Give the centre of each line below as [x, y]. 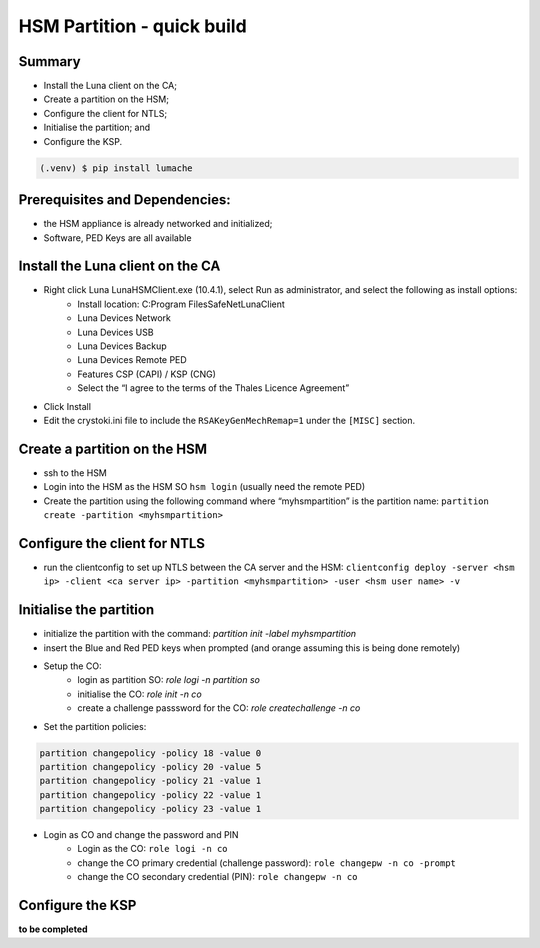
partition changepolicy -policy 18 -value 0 [150, 753]
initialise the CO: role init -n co [139, 694]
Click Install [67, 406]
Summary [49, 61]
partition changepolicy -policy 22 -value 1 [150, 794]
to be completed [53, 929]
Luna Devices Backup [122, 346]
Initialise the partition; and [97, 127]
